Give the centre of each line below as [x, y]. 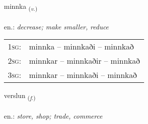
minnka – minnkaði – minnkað [82, 47]
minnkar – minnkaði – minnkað [83, 75]
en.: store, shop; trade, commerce [53, 116]
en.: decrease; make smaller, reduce [56, 26]
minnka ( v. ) [21, 7]
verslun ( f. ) [20, 96]
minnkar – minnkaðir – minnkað [85, 61]
